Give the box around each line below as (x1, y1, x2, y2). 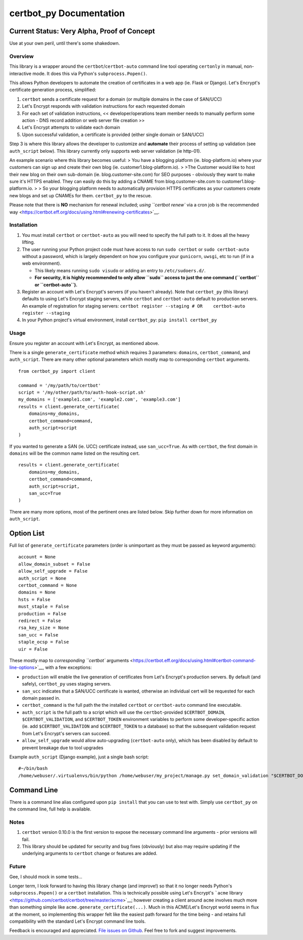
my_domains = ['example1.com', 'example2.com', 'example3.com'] (18, 397, 181, 402)
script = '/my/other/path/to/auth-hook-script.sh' (18, 390, 146, 395)
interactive (9, 70, 32, 76)
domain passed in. (22, 695, 61, 701)
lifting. (22, 239, 35, 245)
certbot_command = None (18, 582, 77, 588)
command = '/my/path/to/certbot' (18, 382, 101, 388)
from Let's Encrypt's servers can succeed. (22, 730, 111, 736)
